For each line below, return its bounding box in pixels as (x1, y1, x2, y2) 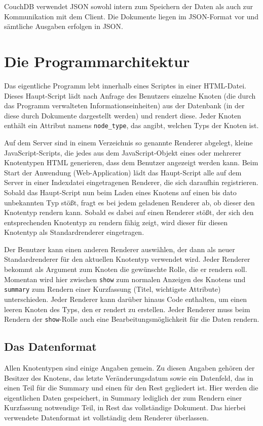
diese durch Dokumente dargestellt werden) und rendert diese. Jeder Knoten (4, 110, 241, 120)
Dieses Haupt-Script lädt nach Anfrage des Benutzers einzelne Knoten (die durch (4, 90, 256, 101)
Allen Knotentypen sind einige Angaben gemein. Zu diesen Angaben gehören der (4, 362, 255, 373)
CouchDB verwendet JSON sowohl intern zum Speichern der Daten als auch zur (4, 1, 253, 11)
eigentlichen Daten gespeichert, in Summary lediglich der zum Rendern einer (4, 392, 242, 403)
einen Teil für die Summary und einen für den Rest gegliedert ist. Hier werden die (4, 382, 258, 393)
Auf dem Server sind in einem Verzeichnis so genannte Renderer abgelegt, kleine (4, 137, 253, 147)
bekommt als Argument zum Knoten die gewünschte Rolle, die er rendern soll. (4, 264, 247, 275)
